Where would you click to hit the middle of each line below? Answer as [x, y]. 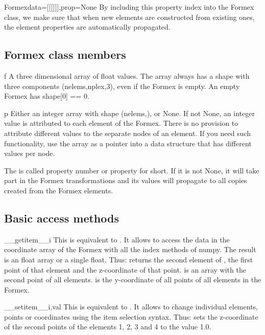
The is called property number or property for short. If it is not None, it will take [132, 170]
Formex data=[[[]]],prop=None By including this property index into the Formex [129, 7]
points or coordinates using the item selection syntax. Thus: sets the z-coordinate [131, 316]
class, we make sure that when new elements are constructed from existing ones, [129, 17]
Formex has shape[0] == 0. [47, 96]
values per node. [30, 153]
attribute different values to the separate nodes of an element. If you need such [127, 133]
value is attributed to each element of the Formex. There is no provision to [121, 123]
